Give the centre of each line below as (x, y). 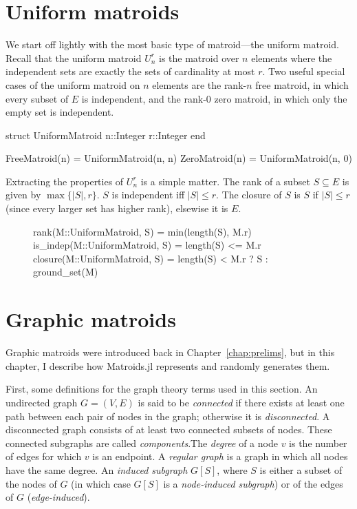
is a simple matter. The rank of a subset (225, 181)
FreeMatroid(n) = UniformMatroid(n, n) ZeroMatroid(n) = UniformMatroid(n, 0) (179, 158)
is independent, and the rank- (144, 98)
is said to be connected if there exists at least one (241, 402)
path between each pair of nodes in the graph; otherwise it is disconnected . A (168, 416)
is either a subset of (301, 469)
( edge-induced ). (58, 497)
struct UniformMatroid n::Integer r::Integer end (106, 135)
